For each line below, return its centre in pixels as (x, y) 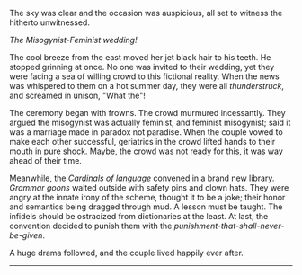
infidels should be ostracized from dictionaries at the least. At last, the (139, 216)
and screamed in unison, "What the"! (78, 95)
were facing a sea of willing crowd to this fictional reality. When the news (145, 76)
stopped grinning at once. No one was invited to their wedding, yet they (142, 67)
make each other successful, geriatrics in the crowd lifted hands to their (142, 142)
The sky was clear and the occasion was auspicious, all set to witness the (146, 13)
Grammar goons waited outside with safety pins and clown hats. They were (149, 187)
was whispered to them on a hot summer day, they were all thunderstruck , (147, 86)
